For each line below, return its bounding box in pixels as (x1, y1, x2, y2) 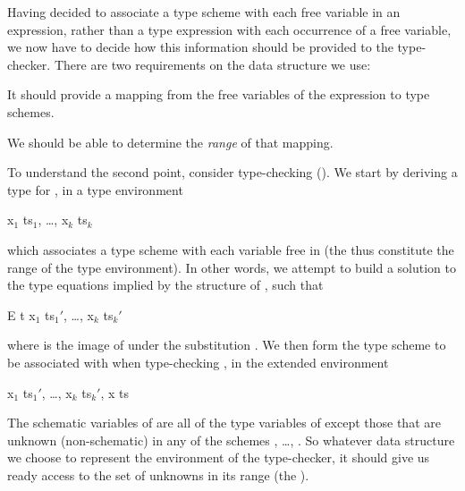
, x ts (100, 383, 129, 402)
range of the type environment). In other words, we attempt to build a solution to (7, 258, 456, 276)
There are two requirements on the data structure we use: (54, 55, 371, 73)
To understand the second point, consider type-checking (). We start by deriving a (7, 163, 458, 182)
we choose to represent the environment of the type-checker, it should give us (7, 448, 430, 467)
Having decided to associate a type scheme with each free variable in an (7, 3, 401, 21)
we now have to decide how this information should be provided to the (7, 38, 393, 56)
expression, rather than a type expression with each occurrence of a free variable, (7, 20, 452, 38)
